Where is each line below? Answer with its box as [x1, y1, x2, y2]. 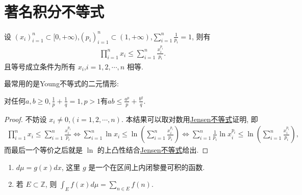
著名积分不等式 [4, 1, 105, 22]
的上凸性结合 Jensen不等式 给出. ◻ [97, 144, 209, 155]
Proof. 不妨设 [4, 113, 47, 124]
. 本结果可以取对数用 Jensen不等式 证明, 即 [121, 113, 258, 124]
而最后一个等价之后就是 [4, 144, 83, 155]
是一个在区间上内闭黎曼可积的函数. [88, 161, 205, 172]
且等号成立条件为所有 [4, 61, 75, 71]
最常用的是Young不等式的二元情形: [4, 78, 119, 89]
